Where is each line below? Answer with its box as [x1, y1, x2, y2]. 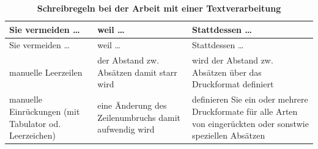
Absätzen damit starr [97, 65, 177, 78]
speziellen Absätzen [192, 129, 265, 142]
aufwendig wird [97, 123, 155, 136]
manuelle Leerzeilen [9, 65, 83, 78]
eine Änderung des [97, 99, 167, 112]
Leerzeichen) [9, 129, 56, 142]
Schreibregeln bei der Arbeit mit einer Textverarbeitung [37, 2, 281, 14]
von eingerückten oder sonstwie [192, 117, 309, 129]
